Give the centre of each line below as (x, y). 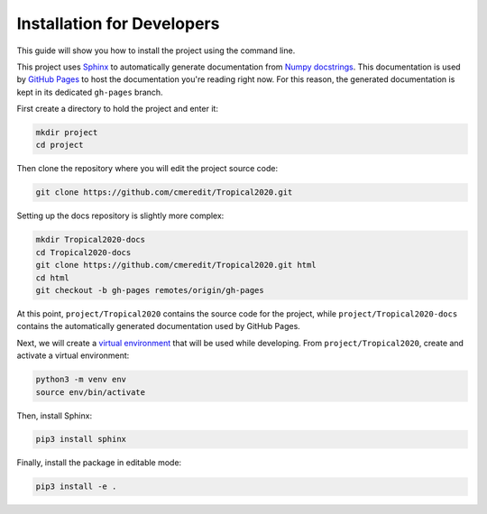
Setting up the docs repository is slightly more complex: (120, 216)
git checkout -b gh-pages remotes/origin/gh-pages (150, 290)
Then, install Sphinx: (55, 416)
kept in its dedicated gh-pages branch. (90, 92)
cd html (52, 278)
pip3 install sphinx (81, 439)
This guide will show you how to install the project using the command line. (156, 50)
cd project (60, 145)
